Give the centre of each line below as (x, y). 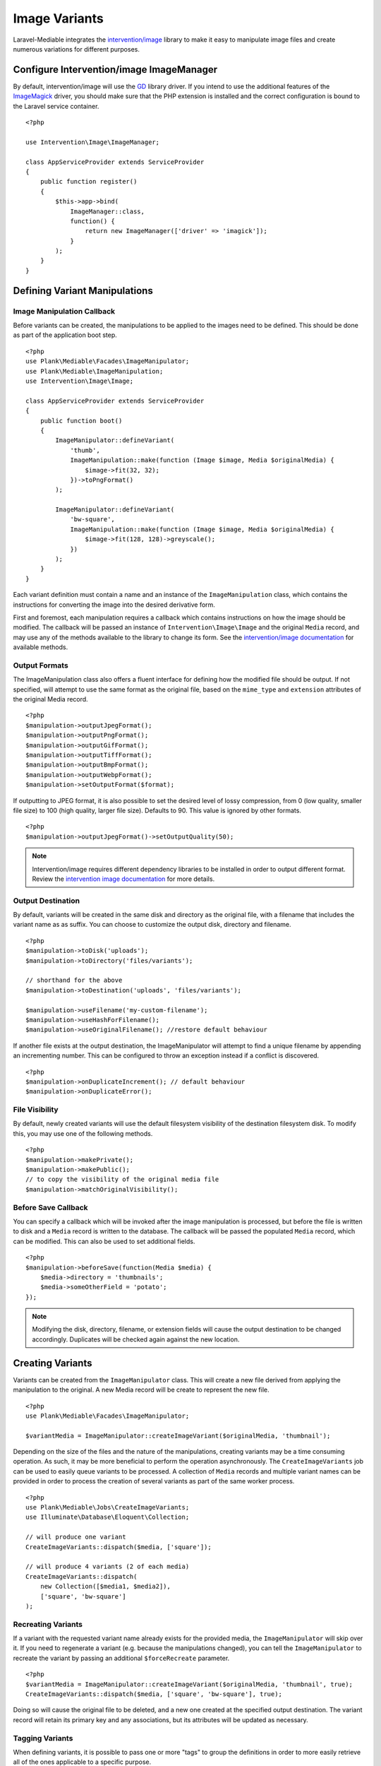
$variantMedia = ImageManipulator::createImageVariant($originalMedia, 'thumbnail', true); (189, 1684)
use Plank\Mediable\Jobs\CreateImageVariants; (108, 1507)
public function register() (89, 182)
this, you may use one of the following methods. (83, 1133)
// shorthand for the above (74, 980)
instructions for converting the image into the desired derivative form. (114, 605)
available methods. (41, 647)
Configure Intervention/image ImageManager (115, 70)
